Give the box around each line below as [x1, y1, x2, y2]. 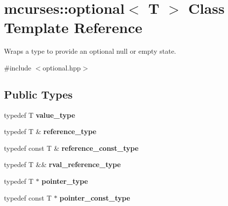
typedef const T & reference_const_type [4, 142, 139, 153]
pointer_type [41, 176, 88, 186]
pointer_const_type [59, 192, 130, 203]
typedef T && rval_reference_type [4, 159, 121, 170]
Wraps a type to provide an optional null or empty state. [4, 46, 176, 56]
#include [4, 62, 32, 72]
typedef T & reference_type [4, 126, 97, 137]
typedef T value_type [4, 109, 76, 120]
